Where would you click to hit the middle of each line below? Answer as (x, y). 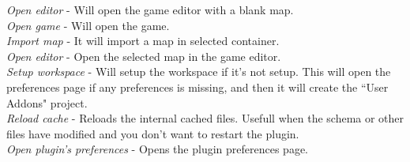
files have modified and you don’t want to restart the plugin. (153, 133)
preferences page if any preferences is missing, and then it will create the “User (197, 87)
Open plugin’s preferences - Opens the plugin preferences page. (158, 149)
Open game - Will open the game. (88, 25)
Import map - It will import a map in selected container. (143, 41)
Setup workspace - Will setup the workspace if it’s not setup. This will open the (199, 72)
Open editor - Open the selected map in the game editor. (144, 56)
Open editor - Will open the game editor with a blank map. (150, 9)
